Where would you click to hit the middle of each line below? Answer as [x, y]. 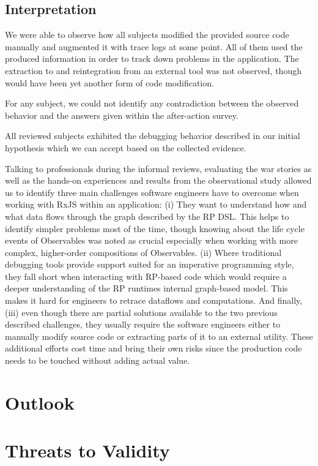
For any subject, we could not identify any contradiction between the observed [152, 103]
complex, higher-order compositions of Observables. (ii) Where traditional [143, 252]
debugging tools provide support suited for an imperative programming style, [150, 264]
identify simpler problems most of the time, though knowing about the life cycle [155, 228]
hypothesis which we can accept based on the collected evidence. [126, 147]
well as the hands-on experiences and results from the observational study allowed [158, 180]
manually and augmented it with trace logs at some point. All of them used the [154, 46]
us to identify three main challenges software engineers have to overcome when [152, 192]
